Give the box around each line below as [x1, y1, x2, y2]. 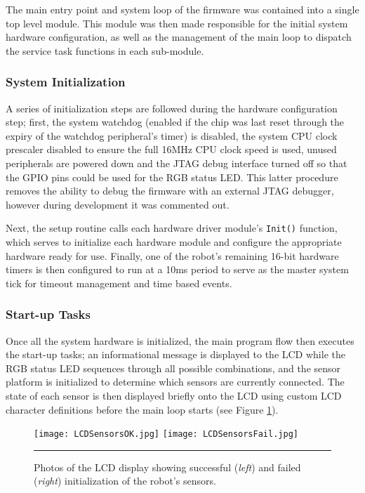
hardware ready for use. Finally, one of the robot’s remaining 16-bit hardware [6, 248, 339, 263]
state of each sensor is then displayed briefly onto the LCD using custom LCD [6, 388, 342, 402]
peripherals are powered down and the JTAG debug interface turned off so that [6, 155, 347, 170]
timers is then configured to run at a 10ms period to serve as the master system [6, 262, 349, 277]
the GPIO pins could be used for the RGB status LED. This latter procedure [6, 169, 338, 184]
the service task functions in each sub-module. [6, 43, 204, 58]
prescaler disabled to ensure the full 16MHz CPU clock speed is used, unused [6, 142, 337, 157]
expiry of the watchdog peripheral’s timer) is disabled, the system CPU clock [6, 128, 338, 143]
